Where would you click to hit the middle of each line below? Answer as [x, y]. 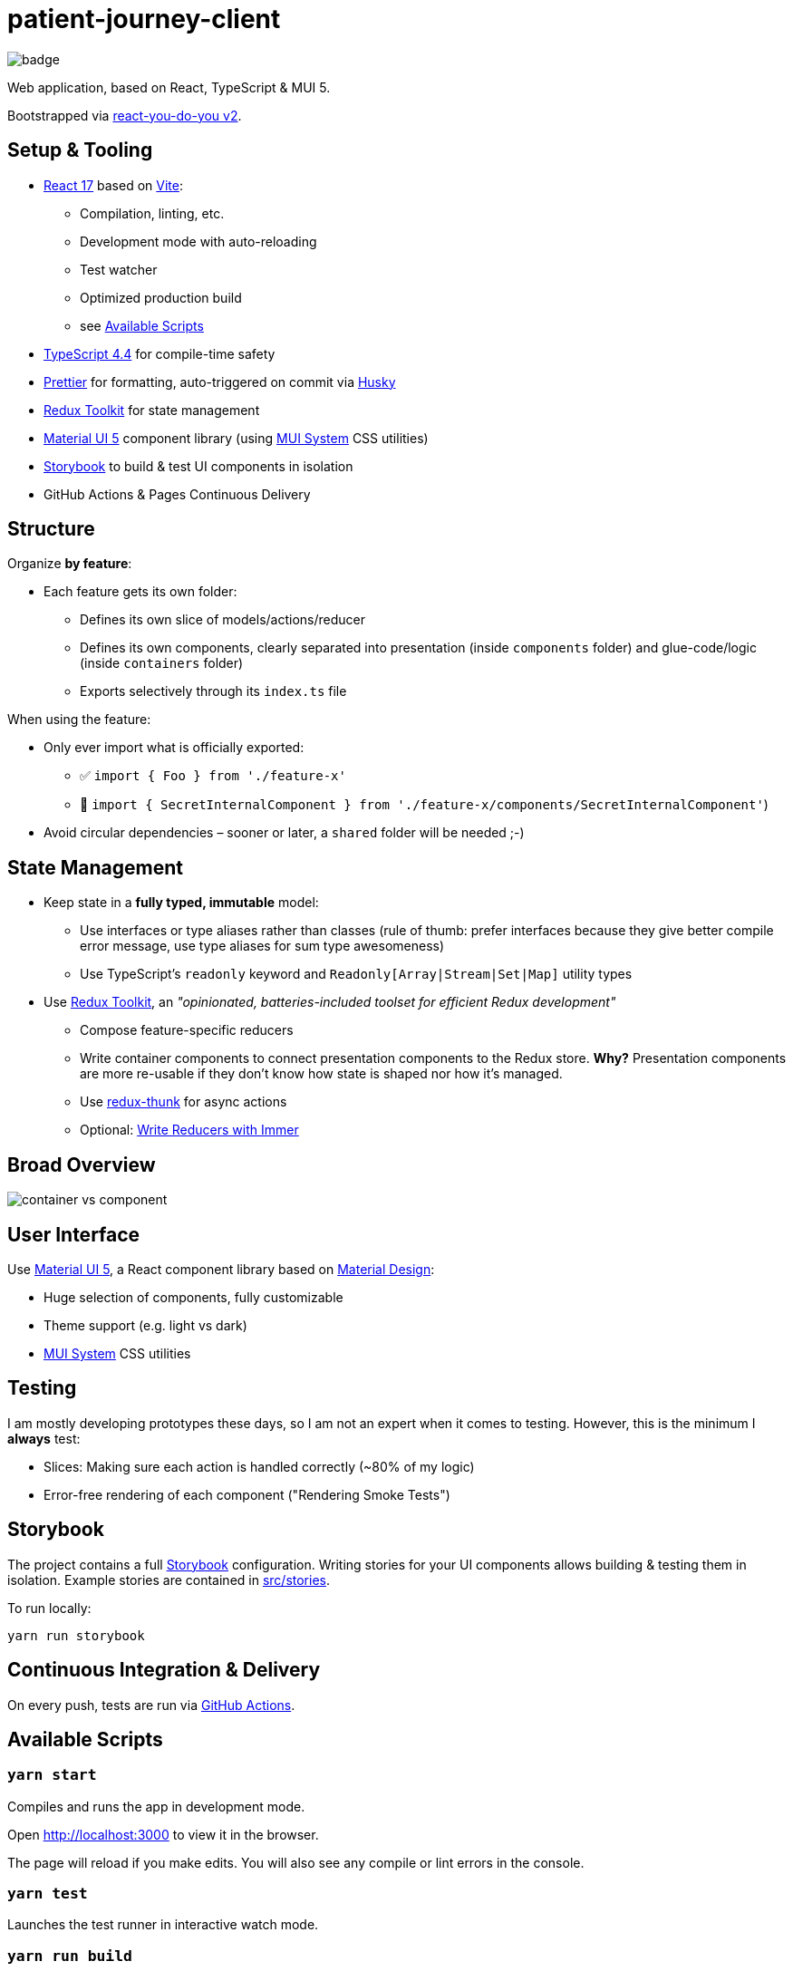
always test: [44, 1438]
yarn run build [70, 1956]
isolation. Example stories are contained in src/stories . [169, 1580]
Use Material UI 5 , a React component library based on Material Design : [221, 1269]
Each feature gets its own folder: [140, 592]
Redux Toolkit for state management [152, 410]
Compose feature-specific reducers [187, 1030]
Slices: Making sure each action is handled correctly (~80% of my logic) [259, 1466]
